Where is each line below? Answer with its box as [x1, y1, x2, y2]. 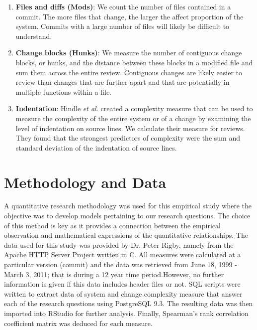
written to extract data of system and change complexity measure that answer [4, 288, 243, 299]
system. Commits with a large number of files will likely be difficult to [15, 21, 230, 31]
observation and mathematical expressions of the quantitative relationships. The [4, 230, 248, 240]
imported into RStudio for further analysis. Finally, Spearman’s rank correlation [4, 308, 249, 318]
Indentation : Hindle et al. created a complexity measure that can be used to [15, 103, 253, 114]
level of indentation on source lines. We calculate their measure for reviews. [15, 123, 245, 133]
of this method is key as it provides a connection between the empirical [4, 220, 221, 230]
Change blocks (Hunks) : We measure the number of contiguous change [15, 47, 242, 58]
